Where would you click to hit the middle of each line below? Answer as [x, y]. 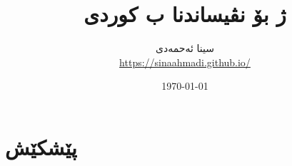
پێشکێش [41, 146]
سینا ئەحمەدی [185, 48]
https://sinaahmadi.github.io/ [185, 62]
